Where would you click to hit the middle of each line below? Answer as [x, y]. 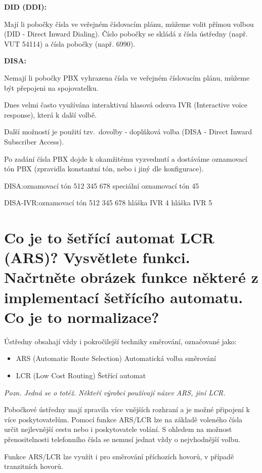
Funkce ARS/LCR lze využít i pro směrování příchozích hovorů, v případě [119, 456]
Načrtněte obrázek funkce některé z [131, 277]
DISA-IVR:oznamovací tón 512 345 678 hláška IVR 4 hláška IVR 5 [108, 203]
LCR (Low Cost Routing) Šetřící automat [81, 375]
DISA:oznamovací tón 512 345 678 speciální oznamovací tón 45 [102, 185]
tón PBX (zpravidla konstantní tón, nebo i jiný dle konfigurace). [104, 169]
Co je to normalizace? [82, 317]
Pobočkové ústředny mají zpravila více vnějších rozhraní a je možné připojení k [127, 409]
